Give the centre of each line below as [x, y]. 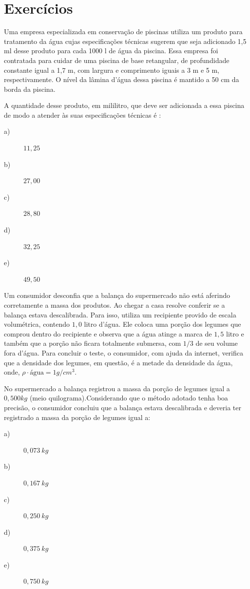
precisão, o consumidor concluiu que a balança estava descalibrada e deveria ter [123, 407]
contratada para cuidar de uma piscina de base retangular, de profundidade [117, 60]
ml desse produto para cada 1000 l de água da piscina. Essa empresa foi [111, 51]
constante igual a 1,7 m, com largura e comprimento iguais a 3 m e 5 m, [112, 70]
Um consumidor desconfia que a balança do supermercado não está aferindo [117, 295]
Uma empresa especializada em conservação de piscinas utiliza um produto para [123, 32]
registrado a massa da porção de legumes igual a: [77, 417]
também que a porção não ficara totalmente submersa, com [93, 343]
